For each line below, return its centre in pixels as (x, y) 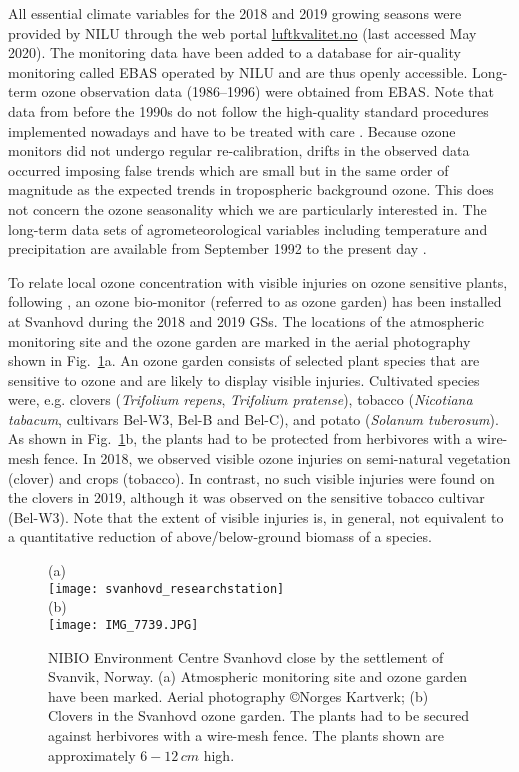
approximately (92, 754)
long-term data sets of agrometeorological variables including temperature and (248, 228)
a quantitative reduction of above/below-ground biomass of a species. (220, 536)
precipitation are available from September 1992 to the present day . (217, 248)
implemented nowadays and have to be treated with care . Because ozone (232, 130)
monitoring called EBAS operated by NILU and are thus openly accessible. (238, 71)
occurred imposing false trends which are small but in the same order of (228, 169)
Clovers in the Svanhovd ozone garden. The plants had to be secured (259, 715)
